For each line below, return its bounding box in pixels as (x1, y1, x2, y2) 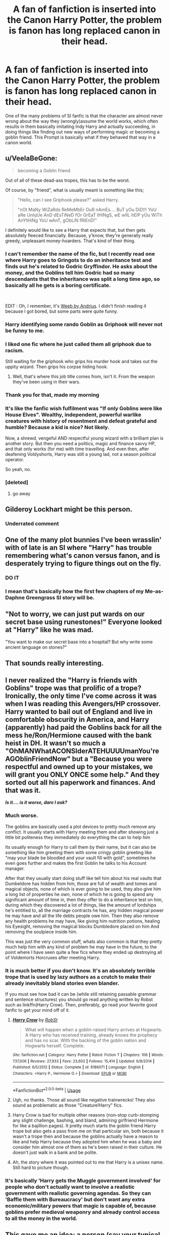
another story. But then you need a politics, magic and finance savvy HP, (5, 441, 156, 447)
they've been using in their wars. (12, 379, 80, 385)
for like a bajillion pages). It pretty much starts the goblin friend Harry (12, 1123, 156, 1129)
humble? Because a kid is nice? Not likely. (5, 424, 110, 431)
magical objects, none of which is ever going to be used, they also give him (5, 885, 161, 892)
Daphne (5, 594, 25, 601)
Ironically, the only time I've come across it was (5, 692, 157, 700)
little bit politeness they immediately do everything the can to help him (5, 834, 151, 840)
